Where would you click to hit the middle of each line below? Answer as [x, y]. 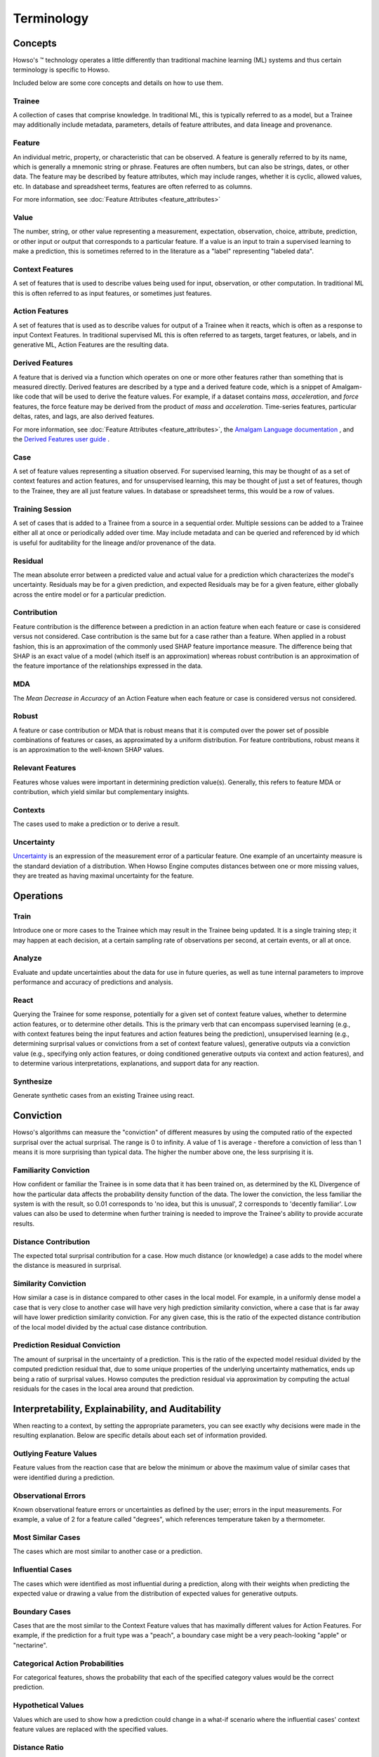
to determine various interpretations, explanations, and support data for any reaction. [136, 1063]
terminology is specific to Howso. [61, 70]
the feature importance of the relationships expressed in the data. [108, 666]
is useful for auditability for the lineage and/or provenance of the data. [114, 543]
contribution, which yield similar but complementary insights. [101, 792]
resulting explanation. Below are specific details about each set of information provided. [140, 1435]
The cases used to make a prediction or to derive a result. [97, 824]
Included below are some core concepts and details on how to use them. [118, 83]
